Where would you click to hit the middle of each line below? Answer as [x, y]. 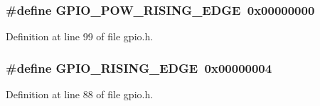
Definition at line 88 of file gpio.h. [80, 94]
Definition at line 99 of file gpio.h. [80, 36]
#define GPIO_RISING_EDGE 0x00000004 [139, 67]
